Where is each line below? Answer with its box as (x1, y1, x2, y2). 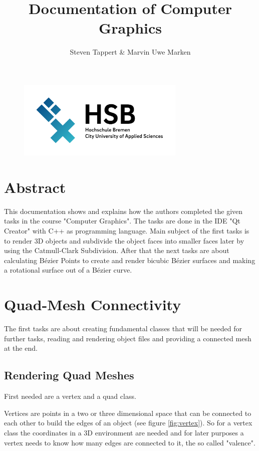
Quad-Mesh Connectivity (4, 294, 181, 315)
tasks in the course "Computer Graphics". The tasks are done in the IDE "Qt (4, 215, 240, 226)
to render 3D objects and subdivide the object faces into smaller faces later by (4, 235, 244, 246)
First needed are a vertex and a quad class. (4, 391, 136, 401)
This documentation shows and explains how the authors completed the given (4, 205, 243, 216)
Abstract (4, 176, 66, 197)
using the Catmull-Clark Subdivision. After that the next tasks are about (4, 245, 229, 256)
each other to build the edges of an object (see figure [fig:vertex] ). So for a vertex (4, 417, 252, 428)
